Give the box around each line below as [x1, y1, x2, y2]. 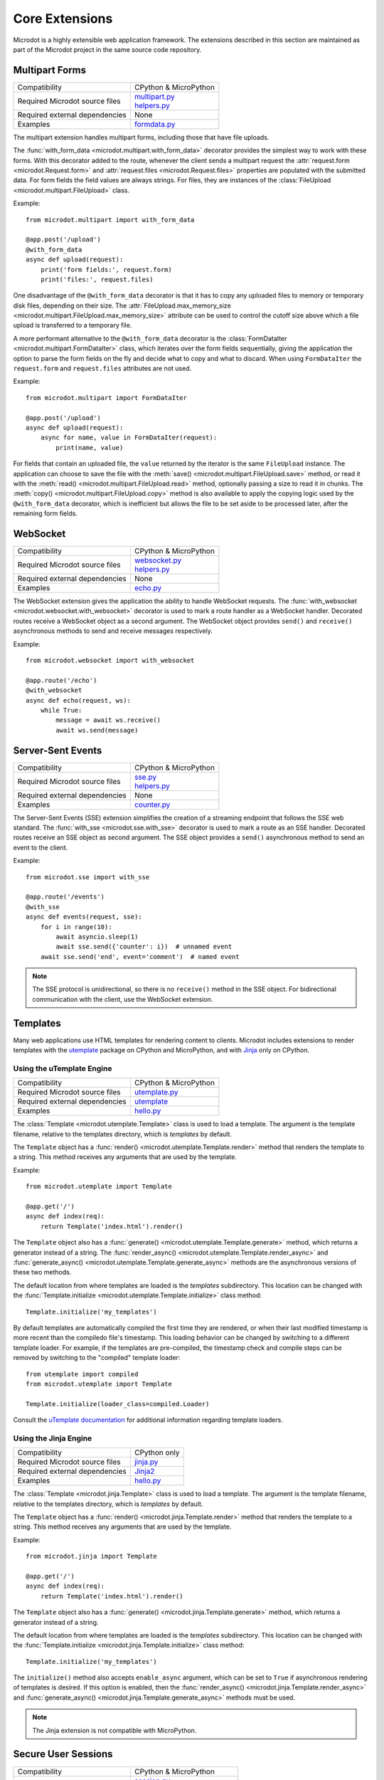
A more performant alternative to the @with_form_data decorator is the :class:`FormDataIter [13, 334, 287, 342]
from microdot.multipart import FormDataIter [26, 394, 188, 402]
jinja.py [134, 1457, 159, 1467]
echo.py [134, 583, 162, 593]
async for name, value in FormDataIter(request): [40, 434, 217, 441]
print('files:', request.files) [40, 275, 154, 283]
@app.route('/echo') [26, 676, 97, 684]
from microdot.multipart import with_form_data [26, 216, 195, 224]
